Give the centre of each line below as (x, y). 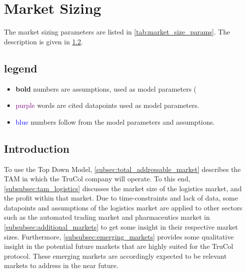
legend (21, 68)
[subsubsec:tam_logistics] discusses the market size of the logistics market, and (123, 188)
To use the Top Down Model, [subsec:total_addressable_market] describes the (123, 169)
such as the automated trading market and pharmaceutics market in (107, 217)
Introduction (37, 148)
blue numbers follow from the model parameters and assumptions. (115, 121)
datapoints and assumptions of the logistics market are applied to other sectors (123, 207)
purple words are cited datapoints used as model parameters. (107, 105)
